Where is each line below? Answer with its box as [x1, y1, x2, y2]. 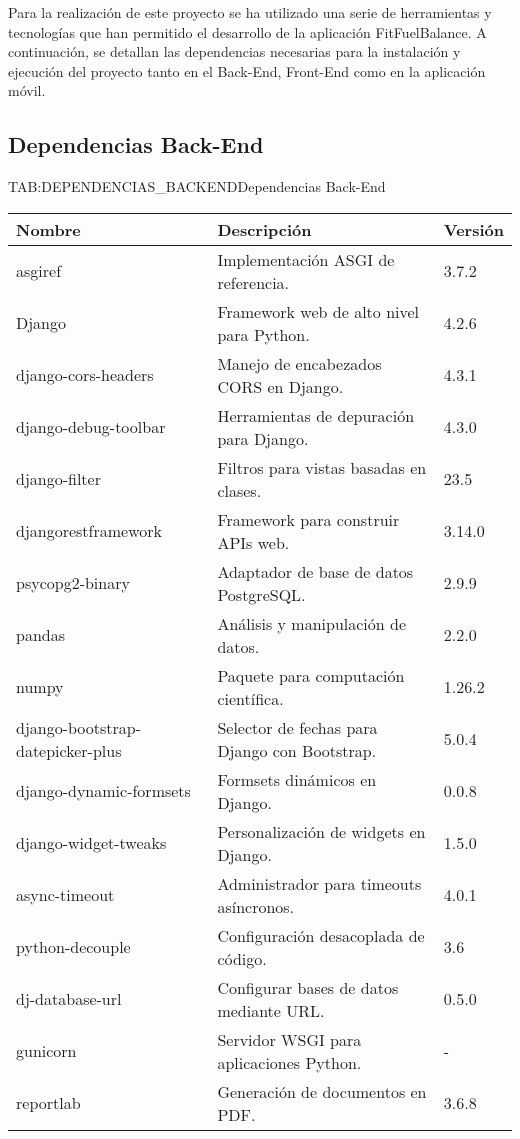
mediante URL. [217, 998, 325, 1022]
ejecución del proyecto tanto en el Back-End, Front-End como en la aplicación [8, 60, 486, 81]
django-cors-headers [16, 363, 154, 387]
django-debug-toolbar [16, 415, 166, 439]
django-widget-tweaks [16, 831, 167, 855]
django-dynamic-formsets [16, 779, 191, 803]
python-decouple [16, 935, 131, 959]
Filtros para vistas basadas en [217, 455, 427, 479]
